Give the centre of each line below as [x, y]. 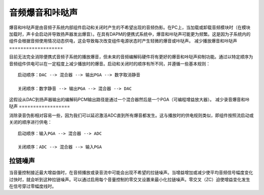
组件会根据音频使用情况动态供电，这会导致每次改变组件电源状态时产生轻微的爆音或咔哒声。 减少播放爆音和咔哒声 [123, 41]
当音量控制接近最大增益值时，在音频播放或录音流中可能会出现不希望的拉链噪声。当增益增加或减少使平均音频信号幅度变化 [131, 173]
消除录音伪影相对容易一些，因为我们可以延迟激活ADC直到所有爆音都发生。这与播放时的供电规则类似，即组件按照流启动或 [131, 115]
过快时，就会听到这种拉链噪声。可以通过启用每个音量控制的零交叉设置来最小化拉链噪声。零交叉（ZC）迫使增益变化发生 [130, 179]
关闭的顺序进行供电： [31, 122]
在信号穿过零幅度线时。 [33, 186]
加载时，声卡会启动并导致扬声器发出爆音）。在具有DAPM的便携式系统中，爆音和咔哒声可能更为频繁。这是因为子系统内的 [130, 34]
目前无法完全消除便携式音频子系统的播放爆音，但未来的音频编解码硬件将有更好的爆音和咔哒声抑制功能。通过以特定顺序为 [131, 57]
